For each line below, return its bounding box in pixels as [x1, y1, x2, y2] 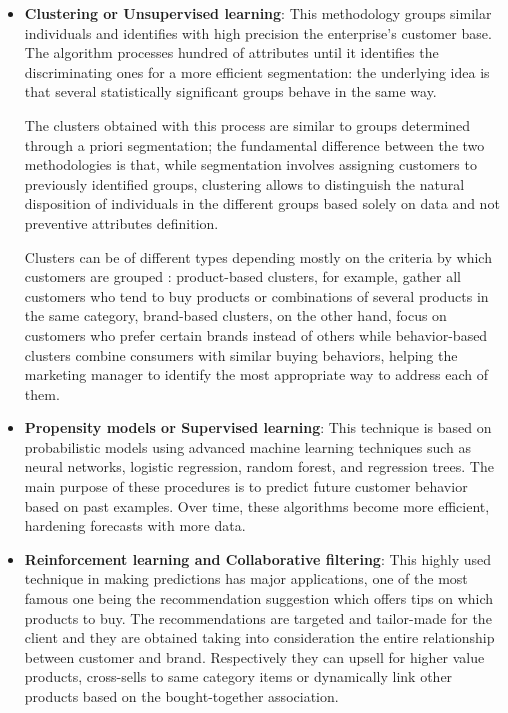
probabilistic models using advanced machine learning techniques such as [24, 436, 472, 457]
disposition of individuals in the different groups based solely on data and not [24, 193, 500, 214]
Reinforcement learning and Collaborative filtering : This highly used [24, 548, 492, 569]
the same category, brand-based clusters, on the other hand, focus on [24, 305, 447, 326]
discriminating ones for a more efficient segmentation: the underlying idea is [24, 61, 490, 82]
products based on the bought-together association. [24, 686, 339, 706]
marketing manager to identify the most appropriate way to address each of [24, 364, 488, 385]
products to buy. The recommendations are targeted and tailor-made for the [24, 607, 492, 628]
